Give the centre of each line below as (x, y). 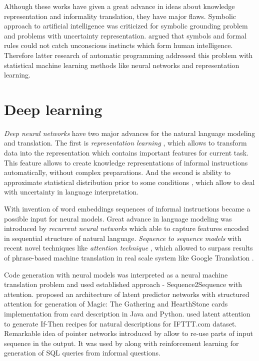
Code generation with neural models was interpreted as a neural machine (116, 274)
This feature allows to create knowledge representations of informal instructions (126, 162)
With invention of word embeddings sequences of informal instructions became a (127, 209)
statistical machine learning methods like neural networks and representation (122, 65)
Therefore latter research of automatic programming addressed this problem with (128, 55)
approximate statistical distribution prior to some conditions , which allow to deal (129, 182)
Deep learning (53, 109)
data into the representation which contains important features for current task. (126, 153)
